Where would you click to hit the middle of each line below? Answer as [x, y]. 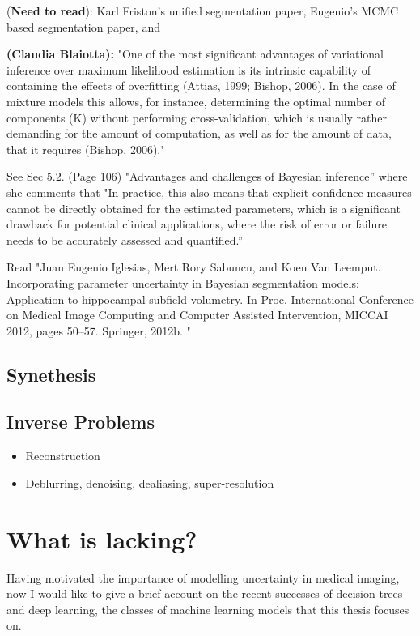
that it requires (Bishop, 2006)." [86, 149]
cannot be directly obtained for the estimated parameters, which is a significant [204, 208]
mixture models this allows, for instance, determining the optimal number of [196, 101]
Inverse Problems [81, 422]
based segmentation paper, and [83, 26]
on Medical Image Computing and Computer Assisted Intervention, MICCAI [197, 315]
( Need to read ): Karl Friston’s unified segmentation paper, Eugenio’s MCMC [203, 11]
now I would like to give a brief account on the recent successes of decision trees [205, 593]
